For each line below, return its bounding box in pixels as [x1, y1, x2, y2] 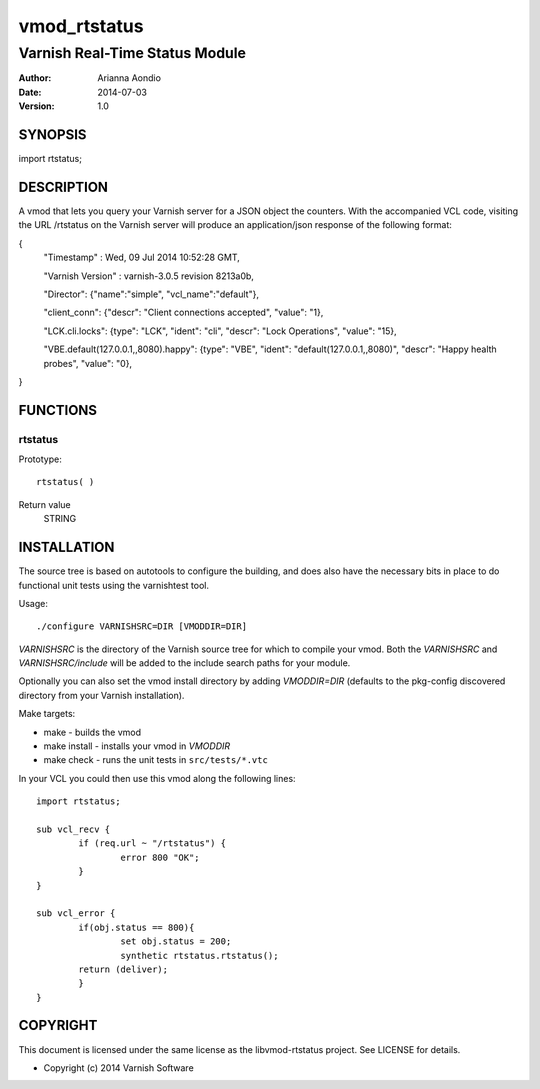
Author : [18, 72, 52, 84]
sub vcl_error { [36, 908, 116, 919]
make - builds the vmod [43, 726, 142, 738]
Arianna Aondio [97, 72, 162, 84]
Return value [18, 498, 72, 510]
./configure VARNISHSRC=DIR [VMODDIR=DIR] [36, 621, 248, 632]
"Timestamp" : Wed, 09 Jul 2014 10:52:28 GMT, [43, 251, 240, 264]
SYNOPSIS [18, 126, 87, 143]
